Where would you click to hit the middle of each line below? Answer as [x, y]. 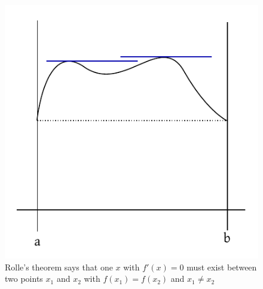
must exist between [222, 267]
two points [24, 279]
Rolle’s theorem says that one [59, 267]
